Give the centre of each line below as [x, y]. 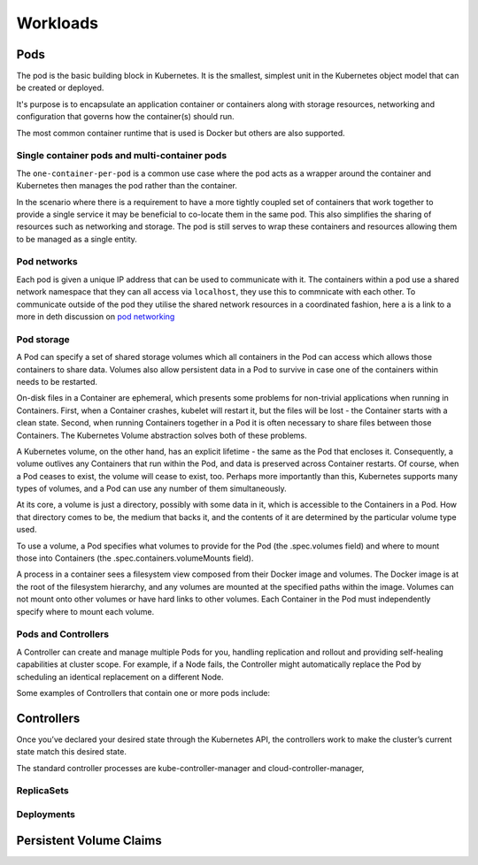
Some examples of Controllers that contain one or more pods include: [143, 693]
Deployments [46, 814]
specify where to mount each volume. [85, 611]
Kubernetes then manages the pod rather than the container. [127, 186]
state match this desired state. [72, 752]
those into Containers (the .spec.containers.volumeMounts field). [135, 558]
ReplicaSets [43, 791]
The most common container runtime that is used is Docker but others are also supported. [181, 133]
